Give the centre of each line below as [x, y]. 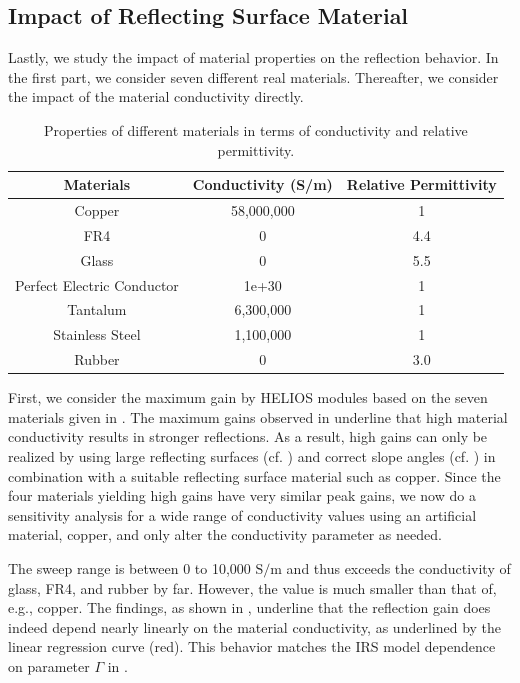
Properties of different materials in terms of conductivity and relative [256, 129]
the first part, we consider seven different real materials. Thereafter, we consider [253, 76]
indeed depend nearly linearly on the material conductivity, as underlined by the [255, 626]
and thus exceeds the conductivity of [398, 567]
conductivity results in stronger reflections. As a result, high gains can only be [248, 436]
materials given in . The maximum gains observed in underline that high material [258, 416]
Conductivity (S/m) [262, 184]
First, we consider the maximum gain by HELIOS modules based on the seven [248, 397]
